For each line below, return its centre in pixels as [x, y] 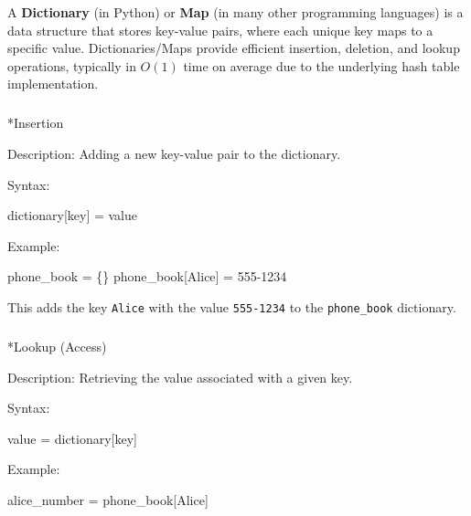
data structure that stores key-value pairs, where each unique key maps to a [220, 30]
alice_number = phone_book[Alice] [108, 499]
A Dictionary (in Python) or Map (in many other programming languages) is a [235, 12]
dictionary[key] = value [73, 215]
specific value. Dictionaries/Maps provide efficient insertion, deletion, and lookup [234, 48]
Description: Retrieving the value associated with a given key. [180, 377]
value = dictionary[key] [73, 438]
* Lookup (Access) [57, 346]
